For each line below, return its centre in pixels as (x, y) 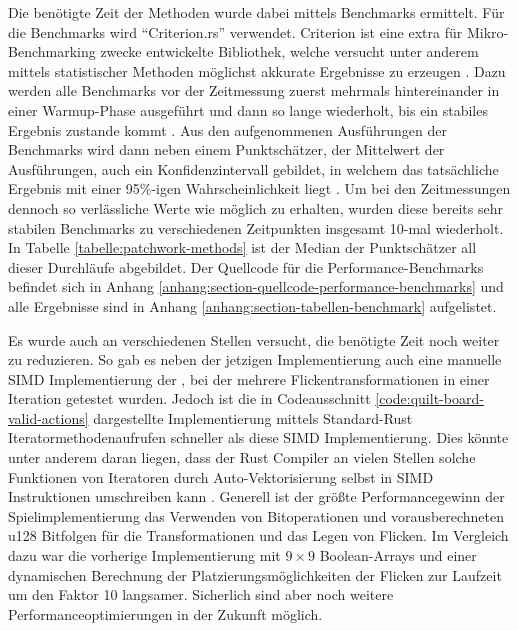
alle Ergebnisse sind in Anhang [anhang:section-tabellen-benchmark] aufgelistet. (252, 305)
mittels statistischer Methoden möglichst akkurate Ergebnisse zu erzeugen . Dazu (257, 70)
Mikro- (487, 31)
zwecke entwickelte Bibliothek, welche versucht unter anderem (289, 51)
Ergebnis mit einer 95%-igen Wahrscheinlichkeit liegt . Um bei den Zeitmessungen (259, 188)
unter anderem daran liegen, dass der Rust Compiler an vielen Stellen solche (242, 457)
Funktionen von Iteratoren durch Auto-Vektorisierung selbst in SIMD (221, 476)
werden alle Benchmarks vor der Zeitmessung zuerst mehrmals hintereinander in (254, 90)
